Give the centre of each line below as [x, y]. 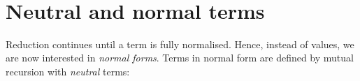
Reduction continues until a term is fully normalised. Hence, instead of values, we [180, 44]
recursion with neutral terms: [68, 71]
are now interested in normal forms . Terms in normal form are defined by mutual [180, 58]
